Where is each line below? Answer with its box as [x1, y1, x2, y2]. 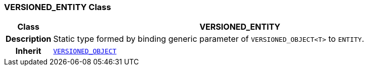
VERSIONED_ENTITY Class [4, 2, 111, 12]
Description [6, 34, 51, 44]
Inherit [15, 46, 41, 56]
